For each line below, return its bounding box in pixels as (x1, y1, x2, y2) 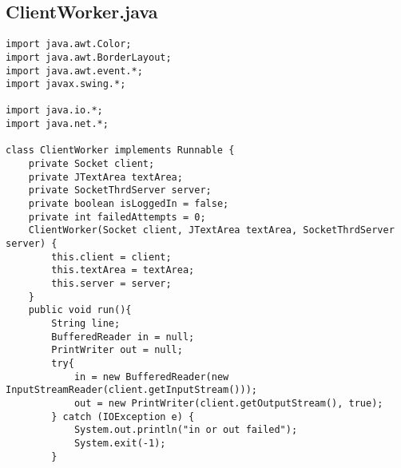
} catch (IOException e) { (51, 410, 195, 422)
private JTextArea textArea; (28, 171, 183, 183)
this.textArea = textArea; (51, 264, 195, 276)
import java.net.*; (6, 118, 109, 130)
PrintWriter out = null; (51, 344, 183, 356)
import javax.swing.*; (6, 78, 126, 90)
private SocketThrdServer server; (28, 184, 212, 196)
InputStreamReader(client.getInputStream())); (6, 384, 257, 396)
